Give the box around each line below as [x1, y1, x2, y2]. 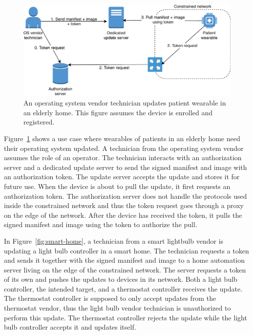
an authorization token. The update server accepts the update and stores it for [4, 171, 240, 182]
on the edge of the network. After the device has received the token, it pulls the [4, 209, 242, 220]
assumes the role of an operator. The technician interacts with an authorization [4, 152, 242, 163]
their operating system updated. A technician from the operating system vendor [4, 143, 244, 153]
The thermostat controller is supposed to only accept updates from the [4, 293, 216, 303]
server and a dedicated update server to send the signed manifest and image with [4, 162, 247, 172]
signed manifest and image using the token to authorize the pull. [4, 219, 197, 230]
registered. [23, 117, 55, 127]
